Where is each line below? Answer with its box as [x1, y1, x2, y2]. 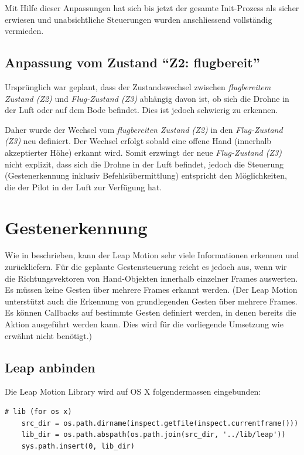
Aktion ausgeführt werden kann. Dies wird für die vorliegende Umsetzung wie [5, 318, 283, 330]
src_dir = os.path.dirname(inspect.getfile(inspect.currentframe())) [21, 419, 299, 427]
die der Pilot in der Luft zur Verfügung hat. [5, 180, 162, 193]
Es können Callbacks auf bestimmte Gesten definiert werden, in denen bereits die [5, 306, 296, 319]
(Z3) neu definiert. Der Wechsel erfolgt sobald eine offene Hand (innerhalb [5, 135, 272, 147]
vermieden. [5, 25, 44, 37]
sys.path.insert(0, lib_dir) [21, 442, 135, 450]
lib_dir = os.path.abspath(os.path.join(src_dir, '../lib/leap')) [21, 430, 286, 439]
